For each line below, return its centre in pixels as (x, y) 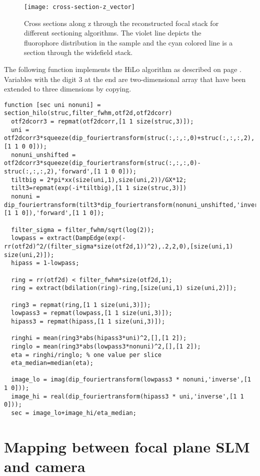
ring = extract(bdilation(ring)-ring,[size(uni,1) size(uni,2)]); (124, 288)
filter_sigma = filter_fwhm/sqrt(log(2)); (83, 230)
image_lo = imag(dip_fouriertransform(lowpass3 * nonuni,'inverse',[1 (131, 380)
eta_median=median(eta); (52, 363)
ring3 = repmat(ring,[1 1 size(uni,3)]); (81, 305)
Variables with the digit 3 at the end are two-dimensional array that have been (125, 79)
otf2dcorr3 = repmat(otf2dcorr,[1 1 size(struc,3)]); (102, 122)
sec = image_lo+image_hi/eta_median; (74, 413)
